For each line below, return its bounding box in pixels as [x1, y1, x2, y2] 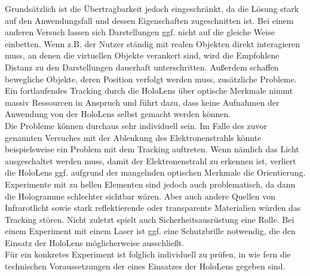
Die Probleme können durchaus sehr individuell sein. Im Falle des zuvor [5, 119, 267, 131]
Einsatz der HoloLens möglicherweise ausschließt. [5, 236, 185, 249]
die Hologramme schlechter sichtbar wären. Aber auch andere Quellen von [5, 189, 276, 202]
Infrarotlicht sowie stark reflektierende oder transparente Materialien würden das [5, 201, 301, 214]
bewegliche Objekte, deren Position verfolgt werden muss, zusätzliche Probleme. [5, 72, 297, 85]
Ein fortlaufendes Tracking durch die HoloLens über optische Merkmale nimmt [5, 84, 293, 97]
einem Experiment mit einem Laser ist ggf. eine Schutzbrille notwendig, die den [5, 225, 296, 237]
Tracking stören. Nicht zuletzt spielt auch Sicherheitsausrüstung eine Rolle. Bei [5, 213, 294, 225]
